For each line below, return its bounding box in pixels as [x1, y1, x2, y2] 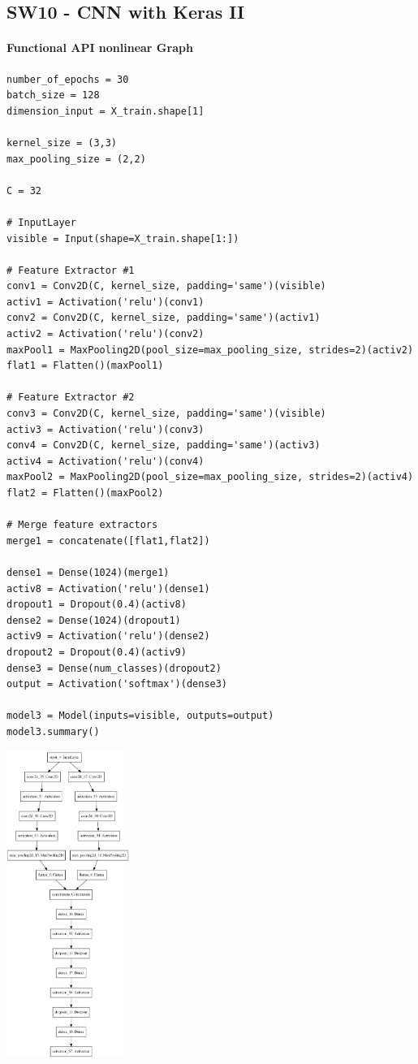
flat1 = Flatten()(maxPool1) [6, 360, 164, 372]
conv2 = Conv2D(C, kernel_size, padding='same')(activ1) [6, 312, 321, 324]
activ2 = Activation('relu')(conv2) [6, 328, 205, 340]
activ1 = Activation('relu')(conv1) [6, 296, 205, 308]
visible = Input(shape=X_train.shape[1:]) [6, 232, 239, 244]
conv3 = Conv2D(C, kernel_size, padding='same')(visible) [6, 408, 326, 420]
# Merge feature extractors [6, 519, 158, 531]
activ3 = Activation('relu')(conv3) [6, 423, 205, 435]
